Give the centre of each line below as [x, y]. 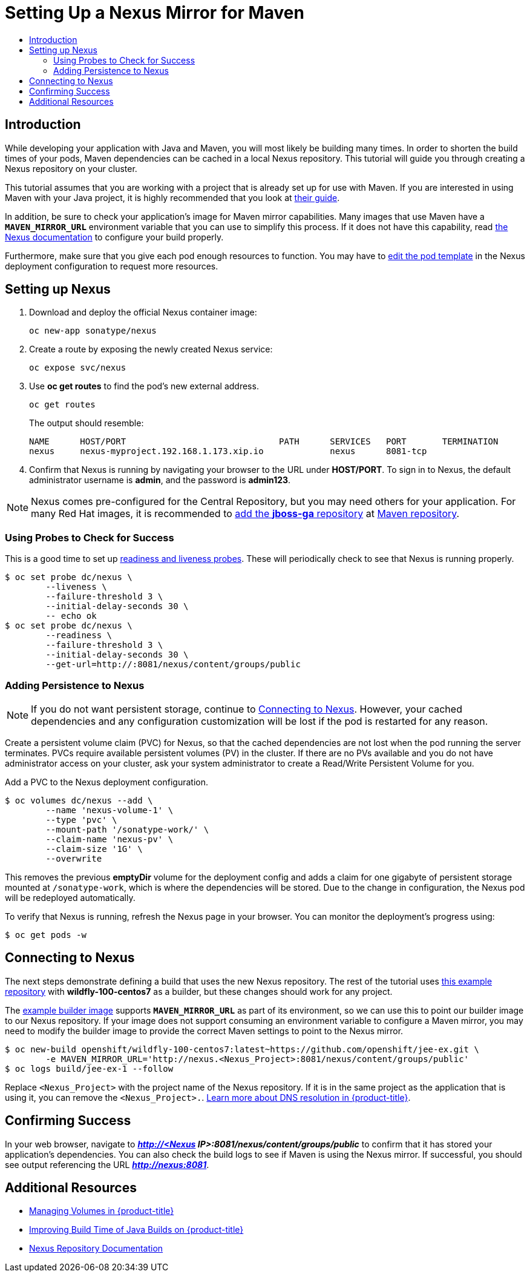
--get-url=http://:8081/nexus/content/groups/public [173, 665]
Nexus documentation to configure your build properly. [114, 237]
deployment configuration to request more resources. [112, 266]
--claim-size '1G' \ [94, 849]
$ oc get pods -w [46, 935]
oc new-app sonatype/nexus [93, 331]
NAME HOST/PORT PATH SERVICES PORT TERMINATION [264, 442]
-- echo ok [71, 616]
